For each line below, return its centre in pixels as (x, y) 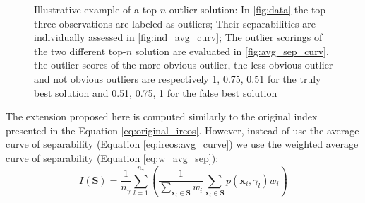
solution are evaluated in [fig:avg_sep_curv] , (232, 51)
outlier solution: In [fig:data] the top (247, 9)
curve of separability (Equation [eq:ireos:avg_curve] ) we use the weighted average (182, 144)
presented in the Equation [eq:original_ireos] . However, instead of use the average (182, 130)
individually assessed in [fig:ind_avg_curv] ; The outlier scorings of (178, 37)
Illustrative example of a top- (97, 9)
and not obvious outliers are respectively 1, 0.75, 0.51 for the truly (178, 78)
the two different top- (80, 51)
